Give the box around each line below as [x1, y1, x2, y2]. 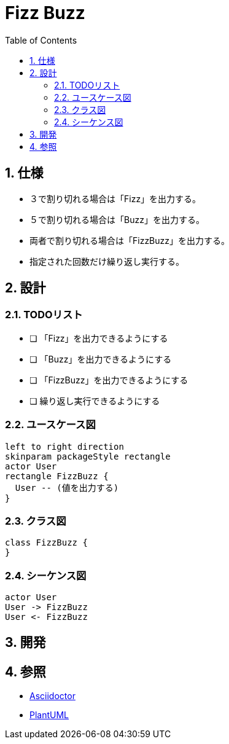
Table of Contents [5, 34, 77, 45]
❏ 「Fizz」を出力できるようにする [29, 332, 168, 343]
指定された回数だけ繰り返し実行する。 [29, 256, 184, 267]
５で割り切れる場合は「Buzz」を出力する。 [29, 214, 204, 225]
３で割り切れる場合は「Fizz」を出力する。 [29, 193, 201, 204]
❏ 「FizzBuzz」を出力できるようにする [29, 374, 188, 385]
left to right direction [5, 441, 124, 452]
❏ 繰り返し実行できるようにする [29, 395, 160, 406]
